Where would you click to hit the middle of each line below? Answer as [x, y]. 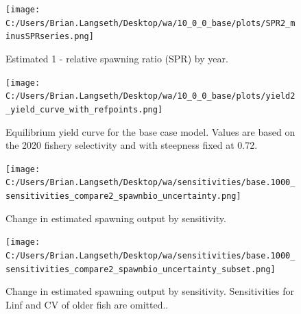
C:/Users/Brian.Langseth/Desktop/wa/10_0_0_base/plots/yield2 [150, 96]
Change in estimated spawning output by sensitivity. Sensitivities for [150, 291]
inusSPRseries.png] [50, 37]
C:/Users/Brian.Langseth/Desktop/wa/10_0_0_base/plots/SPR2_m [150, 23]
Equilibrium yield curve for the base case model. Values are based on [150, 131]
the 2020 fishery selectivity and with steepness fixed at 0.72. [132, 145]
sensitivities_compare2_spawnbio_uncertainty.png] [123, 196]
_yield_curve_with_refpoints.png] [84, 109]
